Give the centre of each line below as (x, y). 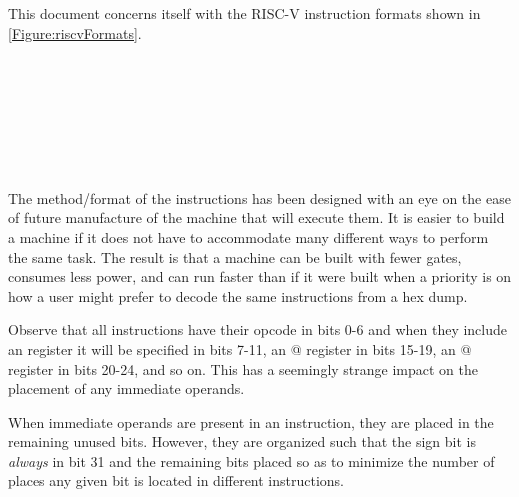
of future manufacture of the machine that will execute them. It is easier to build (256, 217)
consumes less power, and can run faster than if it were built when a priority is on (260, 276)
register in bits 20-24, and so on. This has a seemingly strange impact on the (243, 368)
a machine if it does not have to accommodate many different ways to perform (248, 236)
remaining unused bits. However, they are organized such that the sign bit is (242, 441)
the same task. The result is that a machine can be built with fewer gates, (235, 256)
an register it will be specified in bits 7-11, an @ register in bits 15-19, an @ (240, 348)
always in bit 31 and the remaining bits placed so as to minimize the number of (251, 460)
